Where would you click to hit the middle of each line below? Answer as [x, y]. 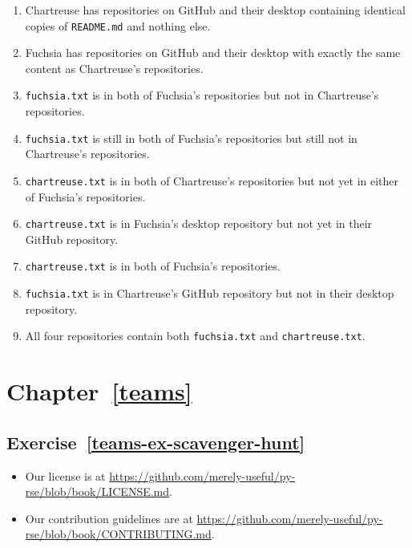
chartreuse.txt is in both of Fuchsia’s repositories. [153, 266]
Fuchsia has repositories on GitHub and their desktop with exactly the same [213, 53]
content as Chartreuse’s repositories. [114, 68]
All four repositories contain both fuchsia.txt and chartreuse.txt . [195, 336]
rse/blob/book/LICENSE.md [97, 491]
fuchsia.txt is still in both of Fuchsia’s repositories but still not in [191, 138]
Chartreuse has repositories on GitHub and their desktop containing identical [215, 10]
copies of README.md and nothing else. [118, 25]
